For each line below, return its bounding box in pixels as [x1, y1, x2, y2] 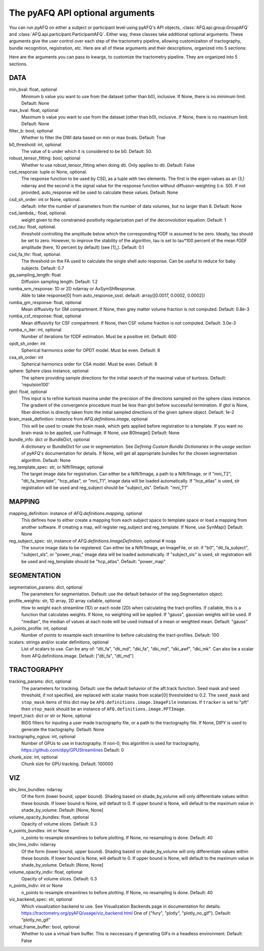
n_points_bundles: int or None [9, 828, 69, 834]
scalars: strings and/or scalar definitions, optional [9, 639, 109, 645]
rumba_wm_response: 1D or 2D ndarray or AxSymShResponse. [9, 285, 136, 291]
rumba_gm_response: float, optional [9, 299, 82, 305]
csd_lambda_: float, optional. [9, 210, 67, 216]
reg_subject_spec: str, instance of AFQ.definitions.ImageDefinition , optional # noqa [9, 538, 176, 544]
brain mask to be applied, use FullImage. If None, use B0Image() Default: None [21, 430, 180, 436]
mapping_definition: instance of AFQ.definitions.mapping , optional [9, 510, 143, 516]
